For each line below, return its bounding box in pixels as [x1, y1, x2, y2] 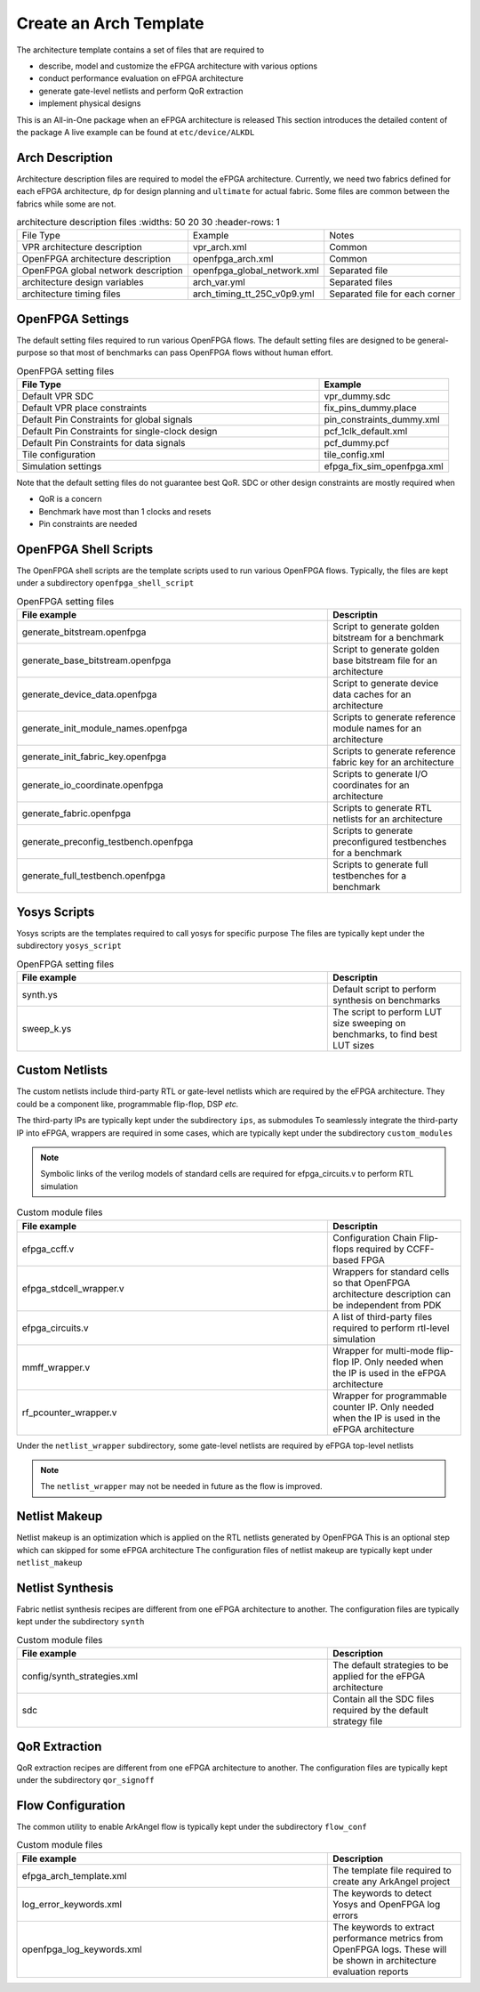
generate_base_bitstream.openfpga [21, 654, 172, 667]
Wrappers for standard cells [332, 1265, 450, 1277]
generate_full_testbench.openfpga [21, 870, 166, 882]
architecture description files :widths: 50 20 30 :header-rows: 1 [16, 216, 280, 229]
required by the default [332, 1705, 428, 1717]
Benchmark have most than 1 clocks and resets [38, 506, 212, 516]
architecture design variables [21, 276, 144, 288]
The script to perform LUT [332, 1006, 443, 1018]
